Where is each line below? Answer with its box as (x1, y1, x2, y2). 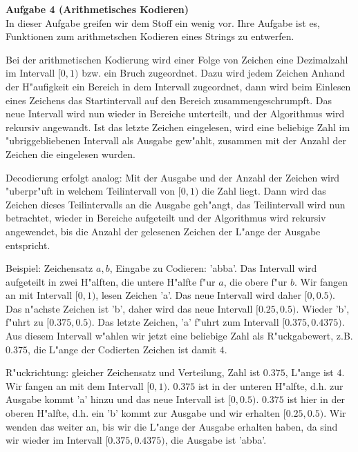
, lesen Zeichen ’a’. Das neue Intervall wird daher (95, 288, 301, 302)
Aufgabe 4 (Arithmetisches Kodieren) (6, 2, 189, 16)
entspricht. (6, 237, 50, 252)
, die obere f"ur (223, 274, 288, 288)
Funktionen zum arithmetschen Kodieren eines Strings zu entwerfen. (6, 29, 294, 43)
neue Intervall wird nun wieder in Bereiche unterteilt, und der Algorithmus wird (6, 106, 345, 121)
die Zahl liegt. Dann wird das (202, 184, 326, 198)
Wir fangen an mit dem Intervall (6, 378, 144, 393)
